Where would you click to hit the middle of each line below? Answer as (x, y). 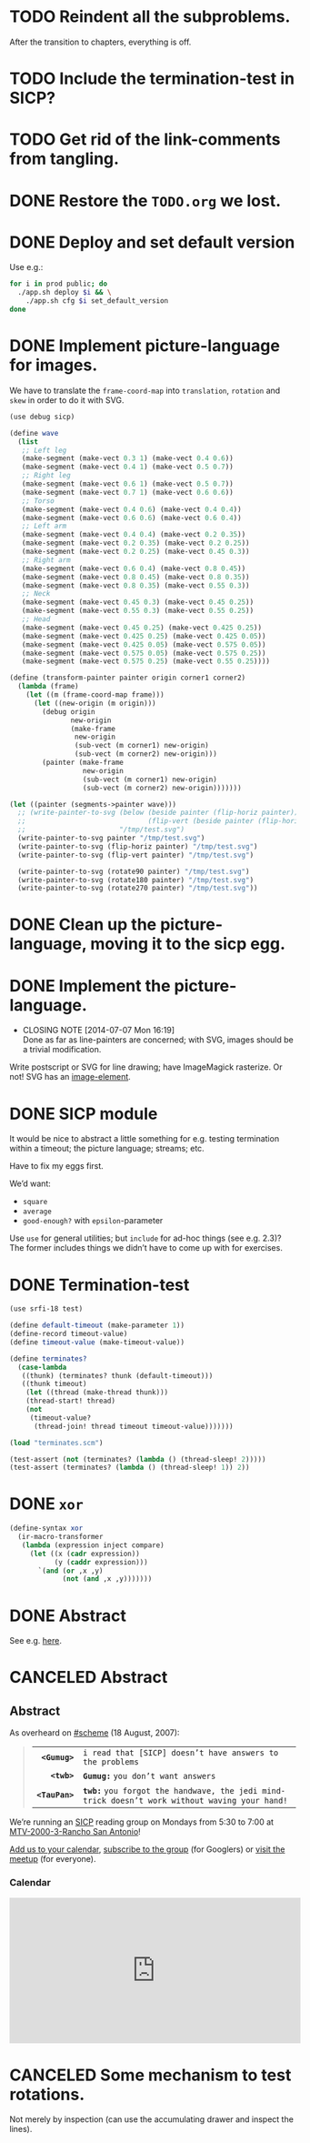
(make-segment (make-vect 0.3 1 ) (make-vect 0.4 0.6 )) (127, 458)
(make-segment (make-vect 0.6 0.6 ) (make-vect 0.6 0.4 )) (132, 518)
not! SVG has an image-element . (70, 1077)
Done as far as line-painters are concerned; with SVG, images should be (158, 1040)
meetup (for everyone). (53, 1859)
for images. (54, 365)
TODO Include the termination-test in (152, 79)
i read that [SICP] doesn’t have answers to (181, 1753)
